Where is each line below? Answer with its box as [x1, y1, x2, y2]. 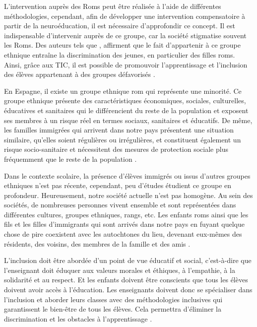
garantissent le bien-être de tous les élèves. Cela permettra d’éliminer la [4, 304, 222, 314]
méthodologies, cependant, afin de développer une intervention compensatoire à [4, 10, 246, 21]
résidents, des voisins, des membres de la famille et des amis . [4, 238, 191, 249]
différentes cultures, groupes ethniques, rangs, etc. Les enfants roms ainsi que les [4, 209, 249, 219]
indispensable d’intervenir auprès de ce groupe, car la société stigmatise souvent [4, 30, 247, 40]
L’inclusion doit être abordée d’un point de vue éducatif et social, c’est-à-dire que [4, 255, 252, 265]
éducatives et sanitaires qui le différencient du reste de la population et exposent [4, 105, 249, 115]
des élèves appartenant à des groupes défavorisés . [4, 69, 155, 79]
